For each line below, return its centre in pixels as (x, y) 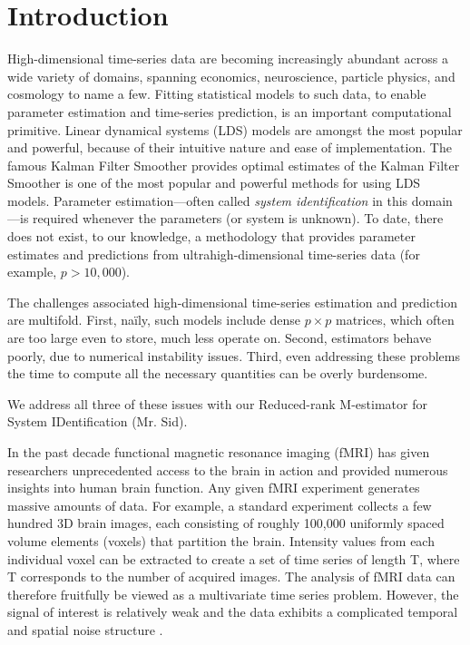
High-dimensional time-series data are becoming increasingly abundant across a (228, 59)
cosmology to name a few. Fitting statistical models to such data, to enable (217, 94)
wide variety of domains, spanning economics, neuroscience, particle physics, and (231, 76)
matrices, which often (395, 320)
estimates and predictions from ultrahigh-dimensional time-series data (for (214, 254)
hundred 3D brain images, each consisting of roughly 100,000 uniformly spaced (226, 523)
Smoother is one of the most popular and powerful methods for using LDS (214, 183)
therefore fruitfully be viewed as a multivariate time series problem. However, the (233, 594)
